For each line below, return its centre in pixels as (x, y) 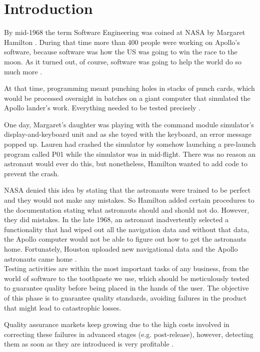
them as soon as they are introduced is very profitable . (89, 344)
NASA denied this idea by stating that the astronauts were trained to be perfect (127, 190)
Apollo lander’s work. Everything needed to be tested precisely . (102, 108)
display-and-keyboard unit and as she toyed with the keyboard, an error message (128, 134)
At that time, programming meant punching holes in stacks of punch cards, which (129, 88)
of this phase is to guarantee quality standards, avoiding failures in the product (125, 297)
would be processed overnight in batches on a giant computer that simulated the (127, 98)
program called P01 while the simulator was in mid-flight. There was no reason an (130, 154)
